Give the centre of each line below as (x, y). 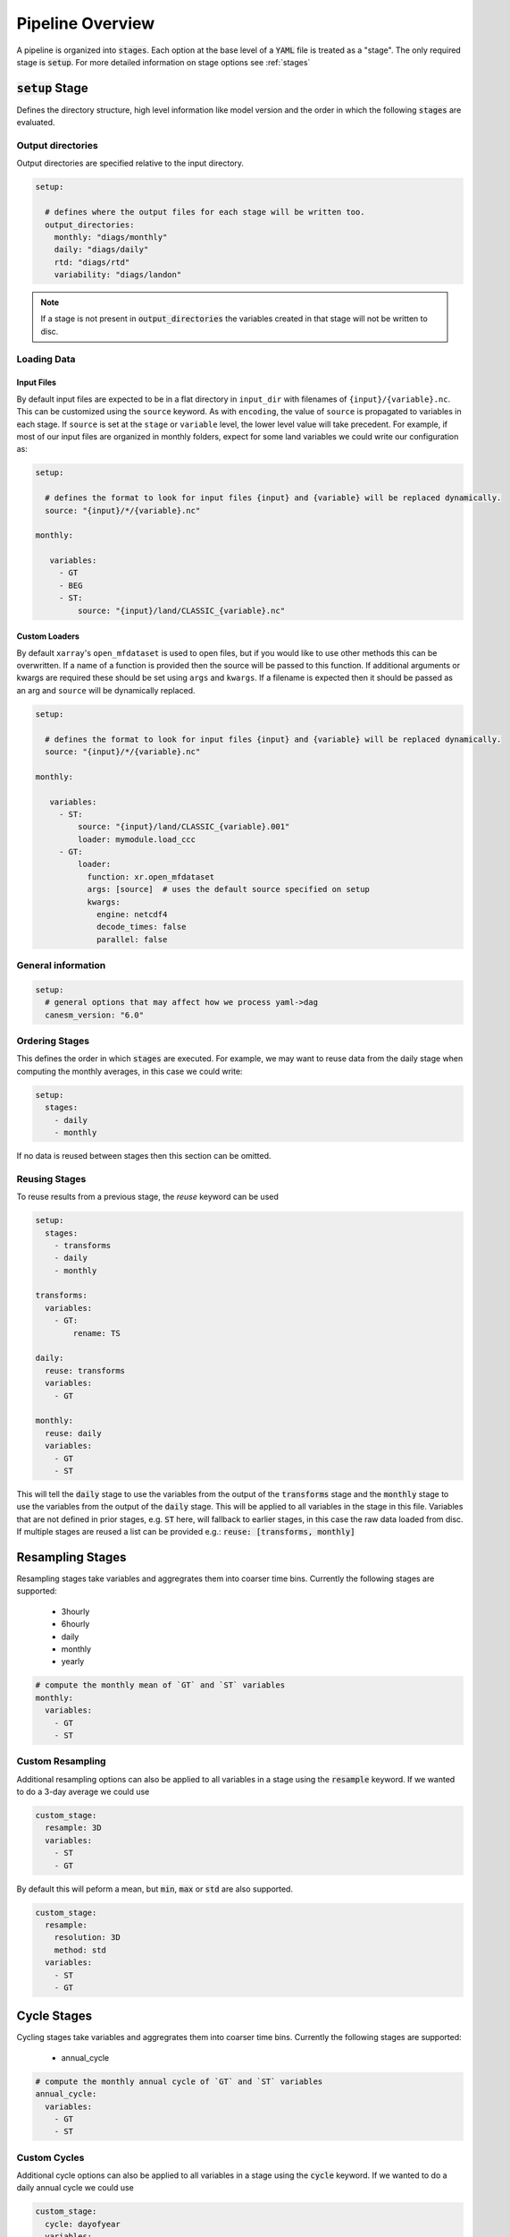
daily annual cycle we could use (75, 2188)
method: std (80, 1950)
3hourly (75, 1612)
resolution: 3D (87, 1938)
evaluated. (36, 123)
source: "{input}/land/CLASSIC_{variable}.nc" (181, 610)
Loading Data (46, 359)
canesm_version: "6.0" (95, 1015)
